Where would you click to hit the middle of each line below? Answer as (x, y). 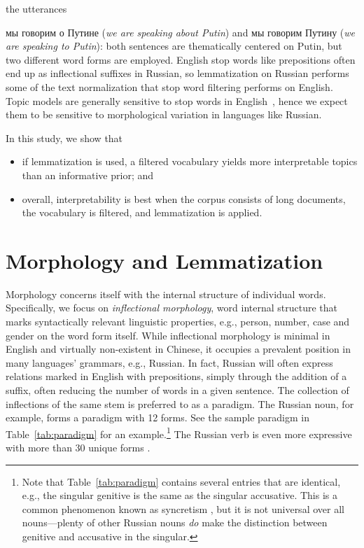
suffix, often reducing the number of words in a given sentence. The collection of (177, 390)
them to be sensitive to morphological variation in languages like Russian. (164, 114)
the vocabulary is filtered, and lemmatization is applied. (142, 212)
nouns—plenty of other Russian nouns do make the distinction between (175, 522)
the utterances (36, 8)
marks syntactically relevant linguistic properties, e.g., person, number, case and (178, 322)
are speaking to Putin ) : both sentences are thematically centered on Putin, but (174, 46)
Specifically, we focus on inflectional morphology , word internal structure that (171, 308)
